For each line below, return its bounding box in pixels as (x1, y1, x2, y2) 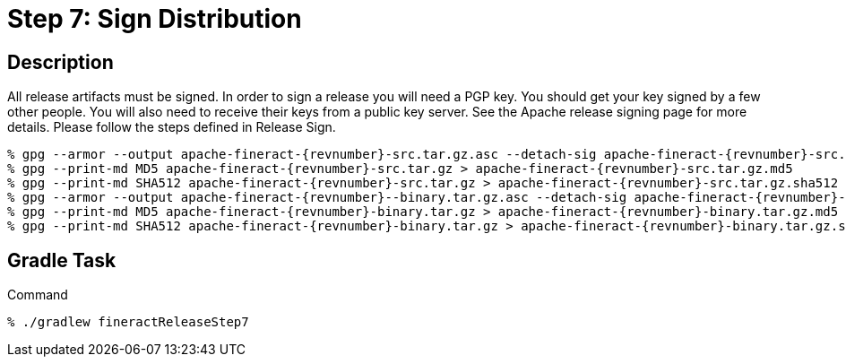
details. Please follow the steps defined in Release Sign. (7, 119, 336, 135)
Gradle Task (7, 248, 117, 272)
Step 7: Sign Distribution (7, 4, 302, 34)
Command (7, 287, 68, 303)
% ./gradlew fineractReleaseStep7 (7, 315, 249, 330)
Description (7, 50, 114, 74)
